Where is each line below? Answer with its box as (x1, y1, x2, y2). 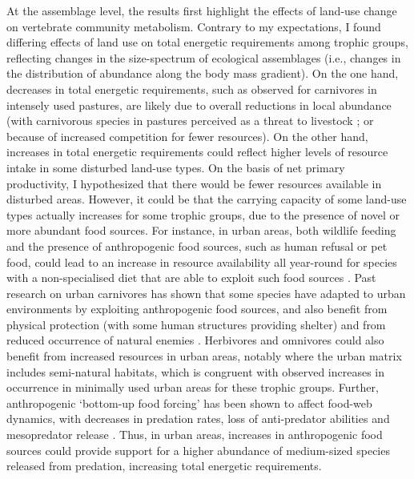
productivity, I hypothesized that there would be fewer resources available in (6, 175, 382, 191)
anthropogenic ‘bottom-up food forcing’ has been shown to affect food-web (6, 394, 372, 411)
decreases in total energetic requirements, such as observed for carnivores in (6, 80, 377, 97)
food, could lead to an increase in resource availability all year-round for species (6, 253, 397, 270)
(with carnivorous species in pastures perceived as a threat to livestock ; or (6, 112, 374, 129)
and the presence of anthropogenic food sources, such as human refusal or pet (6, 237, 388, 254)
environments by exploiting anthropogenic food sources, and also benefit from (6, 300, 388, 317)
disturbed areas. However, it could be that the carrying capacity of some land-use (6, 191, 407, 207)
